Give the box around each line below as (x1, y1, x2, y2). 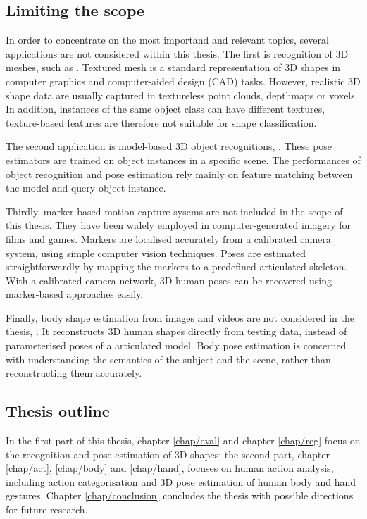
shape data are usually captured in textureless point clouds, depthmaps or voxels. (6, 87, 358, 102)
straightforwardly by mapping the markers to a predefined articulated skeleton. (6, 259, 347, 274)
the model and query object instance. (6, 180, 166, 195)
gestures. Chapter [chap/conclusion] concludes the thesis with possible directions (6, 488, 354, 503)
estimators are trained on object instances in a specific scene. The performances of (6, 152, 361, 167)
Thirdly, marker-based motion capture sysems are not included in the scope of (6, 204, 343, 218)
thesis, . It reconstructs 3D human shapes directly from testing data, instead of (6, 324, 347, 339)
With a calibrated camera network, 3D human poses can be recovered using (6, 273, 332, 287)
